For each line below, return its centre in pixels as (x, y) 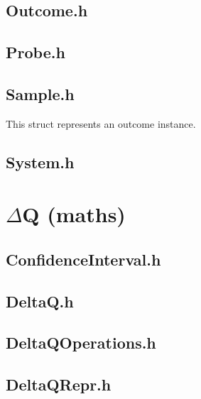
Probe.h (36, 52)
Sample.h (40, 93)
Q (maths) (74, 214)
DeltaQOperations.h (81, 343)
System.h (40, 162)
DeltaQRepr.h (59, 384)
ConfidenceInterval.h (83, 259)
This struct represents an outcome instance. (101, 123)
